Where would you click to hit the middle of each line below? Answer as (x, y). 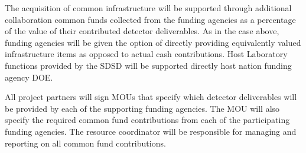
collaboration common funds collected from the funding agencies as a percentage (150, 19)
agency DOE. (29, 77)
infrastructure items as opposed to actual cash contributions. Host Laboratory (146, 54)
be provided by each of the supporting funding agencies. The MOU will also (142, 108)
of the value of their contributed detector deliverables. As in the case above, (142, 31)
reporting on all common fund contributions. (85, 143)
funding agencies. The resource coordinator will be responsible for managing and (151, 131)
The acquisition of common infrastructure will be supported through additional (148, 8)
